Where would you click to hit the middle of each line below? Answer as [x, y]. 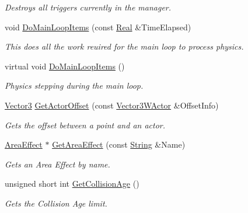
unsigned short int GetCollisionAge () [72, 184]
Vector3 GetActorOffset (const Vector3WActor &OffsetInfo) [112, 105]
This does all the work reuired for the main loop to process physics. [124, 46]
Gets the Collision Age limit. [56, 203]
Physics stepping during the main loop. [74, 85]
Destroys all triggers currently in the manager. [88, 7]
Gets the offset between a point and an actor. [85, 125]
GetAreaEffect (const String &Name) [119, 144]
